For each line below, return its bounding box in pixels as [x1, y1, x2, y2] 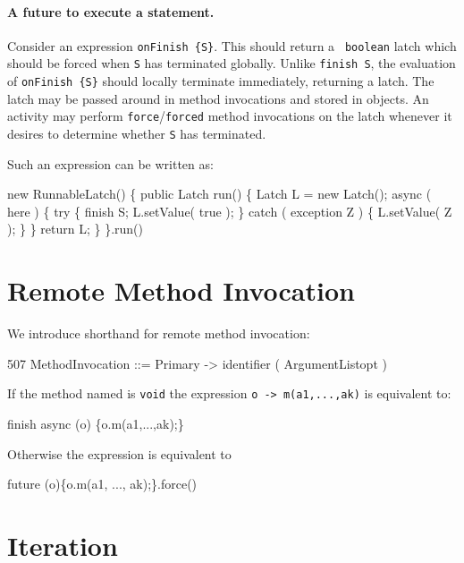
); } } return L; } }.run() [7, 219, 143, 238]
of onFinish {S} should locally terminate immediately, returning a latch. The [7, 72, 434, 90]
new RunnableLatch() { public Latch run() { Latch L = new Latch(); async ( [7, 184, 432, 203]
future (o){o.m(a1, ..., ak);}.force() [7, 474, 198, 493]
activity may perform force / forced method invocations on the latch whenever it [7, 107, 452, 125]
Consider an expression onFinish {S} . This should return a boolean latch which [7, 36, 457, 55]
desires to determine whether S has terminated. [7, 124, 266, 143]
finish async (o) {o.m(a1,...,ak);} [7, 414, 184, 433]
